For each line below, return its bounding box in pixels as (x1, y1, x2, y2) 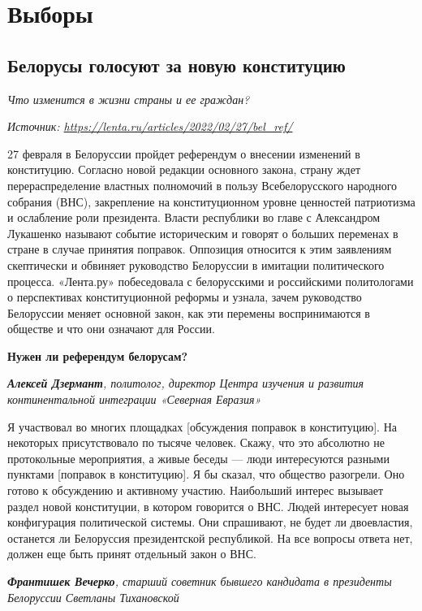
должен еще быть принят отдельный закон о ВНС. (7, 545, 256, 562)
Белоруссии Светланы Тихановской (7, 588, 179, 605)
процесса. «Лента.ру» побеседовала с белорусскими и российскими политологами (7, 272, 414, 289)
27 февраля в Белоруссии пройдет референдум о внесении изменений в (7, 145, 360, 162)
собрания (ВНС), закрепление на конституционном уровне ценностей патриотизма (7, 193, 416, 210)
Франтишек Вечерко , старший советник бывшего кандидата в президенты (7, 573, 392, 590)
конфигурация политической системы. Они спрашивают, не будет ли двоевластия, (7, 513, 413, 531)
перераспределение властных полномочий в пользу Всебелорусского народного (7, 176, 398, 193)
